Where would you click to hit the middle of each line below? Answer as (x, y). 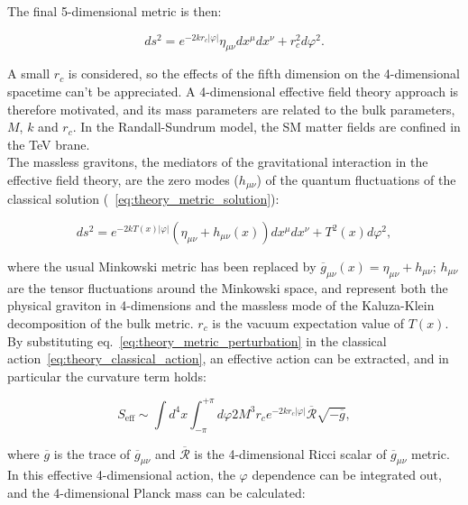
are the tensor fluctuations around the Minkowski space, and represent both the (228, 287)
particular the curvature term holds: (107, 376)
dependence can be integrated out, (347, 475)
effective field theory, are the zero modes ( (123, 179)
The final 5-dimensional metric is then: (115, 11)
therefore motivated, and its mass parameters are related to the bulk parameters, (231, 109)
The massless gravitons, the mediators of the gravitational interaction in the (218, 162)
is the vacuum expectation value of (308, 323)
